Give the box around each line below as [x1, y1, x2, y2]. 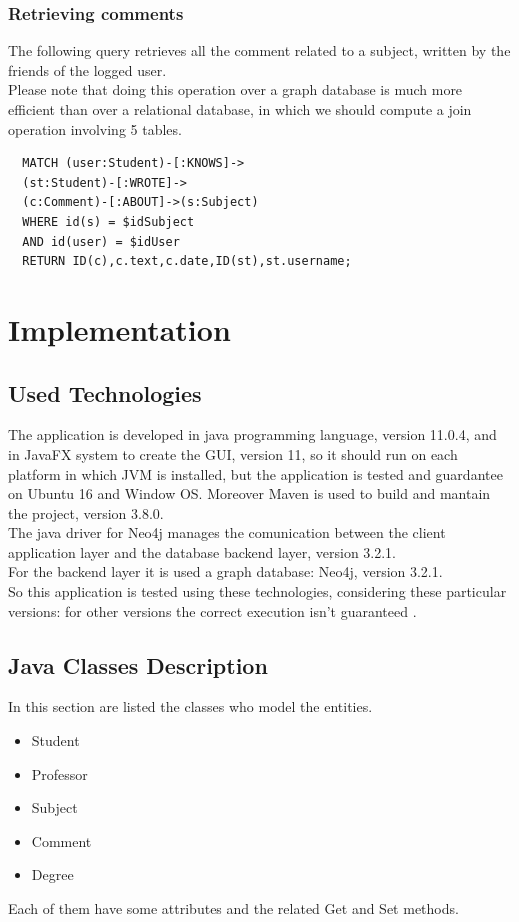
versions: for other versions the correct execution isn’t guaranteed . [8, 600, 417, 621]
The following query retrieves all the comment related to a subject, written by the [8, 40, 511, 61]
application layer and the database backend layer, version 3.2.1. [8, 541, 397, 562]
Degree [31, 864, 74, 885]
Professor [31, 763, 88, 784]
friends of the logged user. [8, 59, 167, 80]
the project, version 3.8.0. [8, 502, 164, 523]
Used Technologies [8, 377, 202, 408]
